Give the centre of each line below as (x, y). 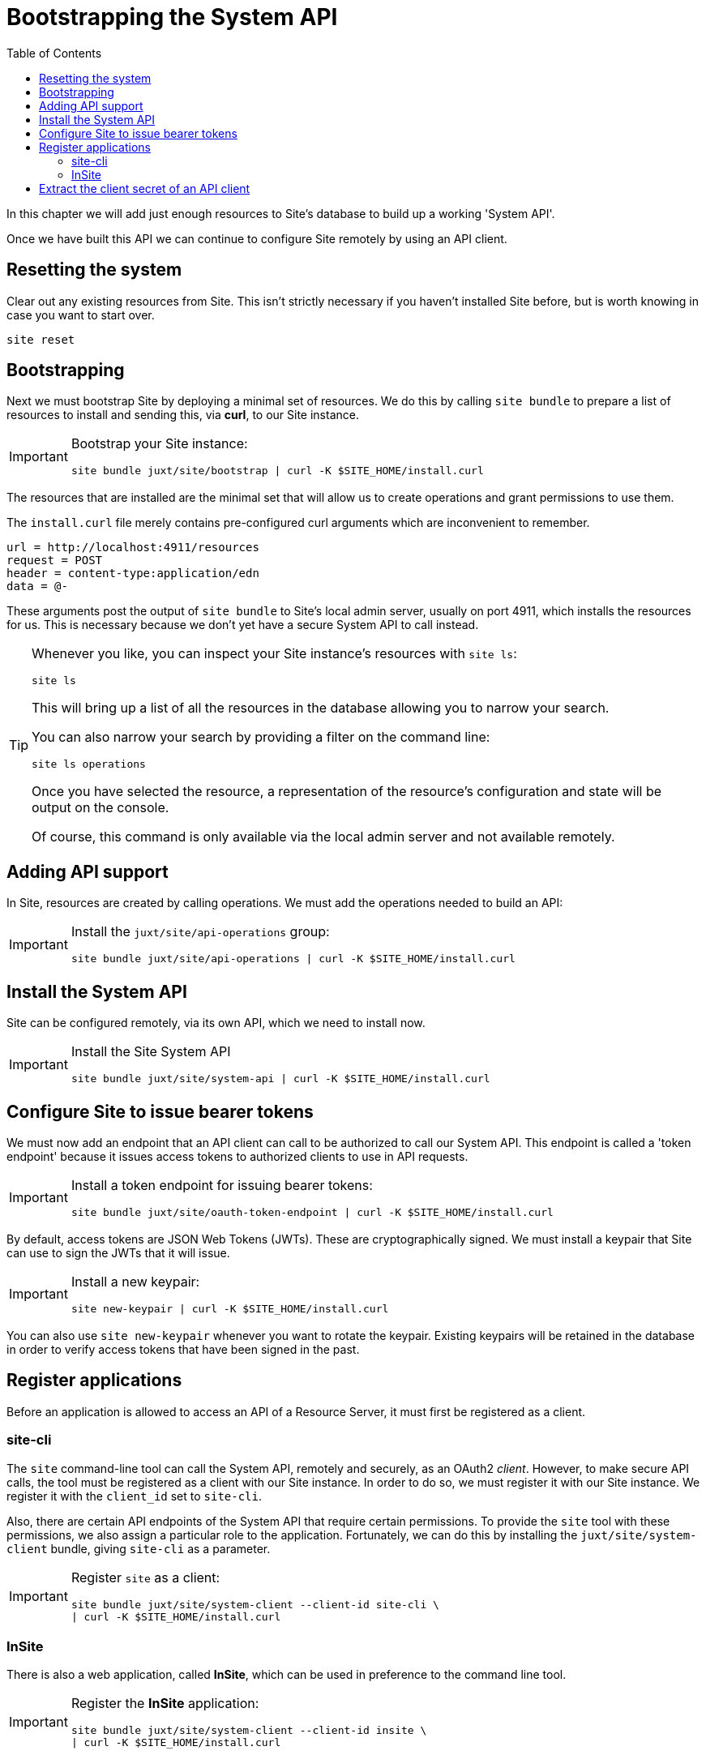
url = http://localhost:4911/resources (133, 548)
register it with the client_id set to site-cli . (135, 1496)
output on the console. (101, 808)
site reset (41, 339)
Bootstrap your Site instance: (159, 444)
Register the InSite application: (165, 1704)
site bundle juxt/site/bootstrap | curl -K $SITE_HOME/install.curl (277, 471)
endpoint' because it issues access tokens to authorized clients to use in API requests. (237, 1156)
